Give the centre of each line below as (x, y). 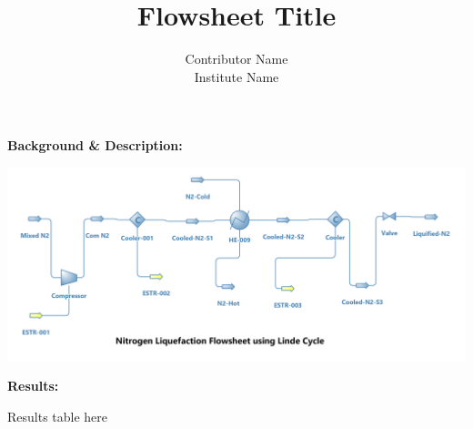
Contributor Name (236, 59)
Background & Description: (95, 145)
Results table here (58, 416)
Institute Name (236, 76)
